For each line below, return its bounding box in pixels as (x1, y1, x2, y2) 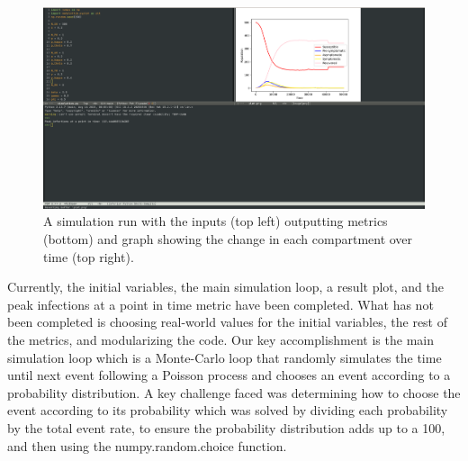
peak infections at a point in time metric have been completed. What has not (7, 294, 434, 313)
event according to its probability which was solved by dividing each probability (7, 401, 448, 420)
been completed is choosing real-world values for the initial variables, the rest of (7, 312, 448, 331)
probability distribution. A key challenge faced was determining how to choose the (7, 383, 461, 402)
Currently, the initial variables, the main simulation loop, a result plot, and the (7, 277, 445, 296)
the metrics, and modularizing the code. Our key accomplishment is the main (7, 330, 434, 348)
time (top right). (43, 247, 134, 266)
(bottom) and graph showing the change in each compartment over (43, 229, 413, 248)
